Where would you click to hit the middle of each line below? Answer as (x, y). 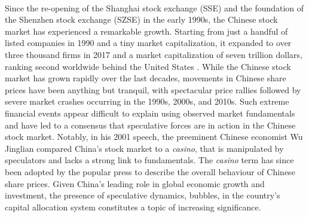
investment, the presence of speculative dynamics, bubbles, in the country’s (143, 195)
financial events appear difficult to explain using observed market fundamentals (150, 113)
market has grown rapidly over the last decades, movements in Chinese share (146, 78)
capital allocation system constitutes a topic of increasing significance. (133, 207)
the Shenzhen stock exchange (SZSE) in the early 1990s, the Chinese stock (141, 19)
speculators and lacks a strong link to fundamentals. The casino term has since (149, 160)
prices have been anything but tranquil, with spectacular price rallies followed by (153, 89)
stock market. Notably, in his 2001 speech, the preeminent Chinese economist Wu (154, 137)
